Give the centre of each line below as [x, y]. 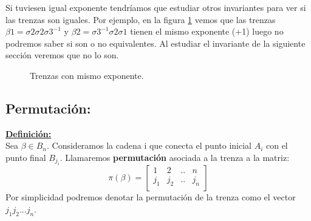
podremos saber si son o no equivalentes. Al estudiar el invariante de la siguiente [155, 43]
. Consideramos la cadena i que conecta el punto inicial [149, 145]
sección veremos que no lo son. [62, 55]
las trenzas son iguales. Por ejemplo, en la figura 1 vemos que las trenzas [141, 19]
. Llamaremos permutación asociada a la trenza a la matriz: [175, 157]
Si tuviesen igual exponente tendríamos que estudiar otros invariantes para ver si [156, 7]
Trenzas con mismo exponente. [87, 75]
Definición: [29, 133]
